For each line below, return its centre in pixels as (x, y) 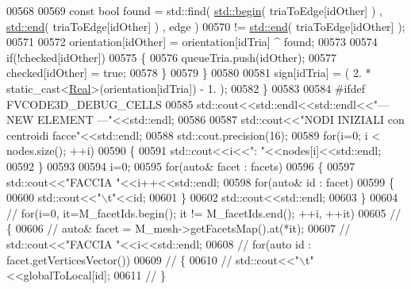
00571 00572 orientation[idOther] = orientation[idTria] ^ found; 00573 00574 (192, 42)
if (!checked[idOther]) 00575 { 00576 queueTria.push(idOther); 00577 (171, 57)
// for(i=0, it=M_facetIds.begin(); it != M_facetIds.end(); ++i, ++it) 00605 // (204, 212)
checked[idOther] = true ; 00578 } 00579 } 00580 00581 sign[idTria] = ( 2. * (189, 73)
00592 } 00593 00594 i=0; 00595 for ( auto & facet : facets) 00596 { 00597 (181, 166)
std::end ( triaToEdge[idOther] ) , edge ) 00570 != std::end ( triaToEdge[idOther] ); (206, 26)
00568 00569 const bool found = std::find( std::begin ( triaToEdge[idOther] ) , (194, 10)
